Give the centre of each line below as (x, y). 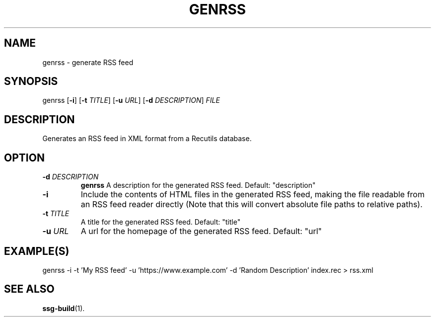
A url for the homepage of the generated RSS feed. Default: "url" (201, 231)
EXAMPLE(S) (37, 251)
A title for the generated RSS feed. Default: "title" (161, 222)
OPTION (24, 158)
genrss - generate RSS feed (88, 62)
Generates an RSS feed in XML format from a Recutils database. (147, 139)
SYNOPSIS (31, 81)
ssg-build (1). (64, 308)
